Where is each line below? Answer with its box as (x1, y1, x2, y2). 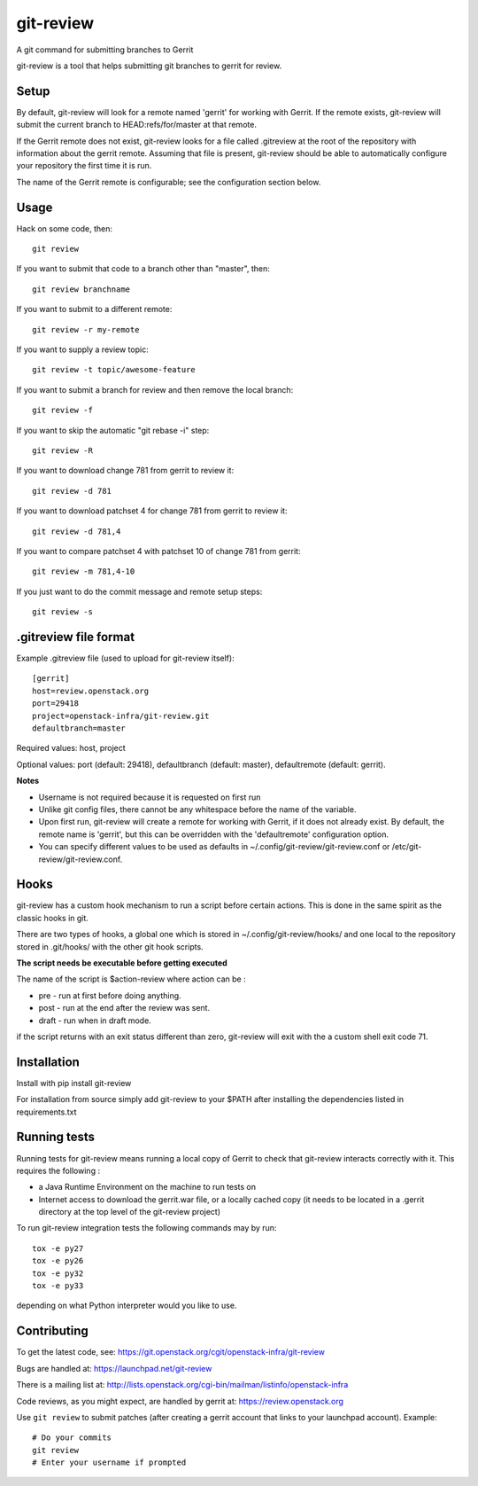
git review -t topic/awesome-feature (32, 364, 197, 375)
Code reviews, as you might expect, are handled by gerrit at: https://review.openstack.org (16, 1396, 344, 1406)
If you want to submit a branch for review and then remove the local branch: (16, 384, 294, 395)
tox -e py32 (32, 1268, 84, 1279)
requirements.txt (16, 1107, 77, 1117)
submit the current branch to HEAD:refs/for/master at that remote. (16, 120, 257, 130)
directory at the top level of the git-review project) (38, 1207, 221, 1217)
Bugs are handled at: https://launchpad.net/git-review (16, 1363, 212, 1373)
